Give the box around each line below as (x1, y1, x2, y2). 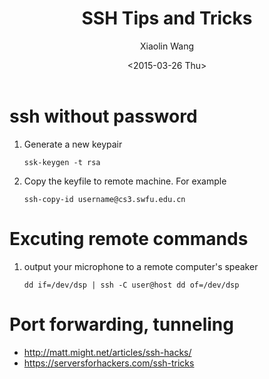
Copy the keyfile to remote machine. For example (23, 175, 227, 187)
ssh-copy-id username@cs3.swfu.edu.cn (23, 194, 186, 204)
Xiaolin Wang (140, 40, 194, 52)
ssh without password (9, 105, 198, 127)
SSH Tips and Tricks (81, 7, 253, 30)
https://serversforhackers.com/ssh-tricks (23, 357, 195, 369)
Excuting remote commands (9, 227, 249, 250)
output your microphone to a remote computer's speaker (23, 260, 259, 272)
